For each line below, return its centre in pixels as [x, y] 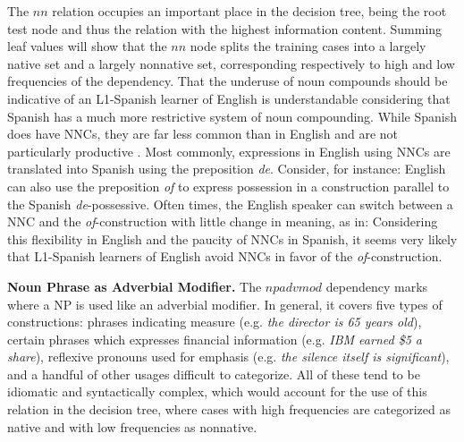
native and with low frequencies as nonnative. [132, 426]
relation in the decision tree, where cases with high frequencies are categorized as [229, 409]
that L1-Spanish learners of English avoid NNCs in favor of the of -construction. [225, 256]
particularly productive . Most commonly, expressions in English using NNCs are [229, 151]
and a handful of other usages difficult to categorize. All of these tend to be [214, 374]
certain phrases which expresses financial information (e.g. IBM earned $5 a [215, 339]
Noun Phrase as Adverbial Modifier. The [135, 286]
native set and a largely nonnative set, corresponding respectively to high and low [231, 63]
